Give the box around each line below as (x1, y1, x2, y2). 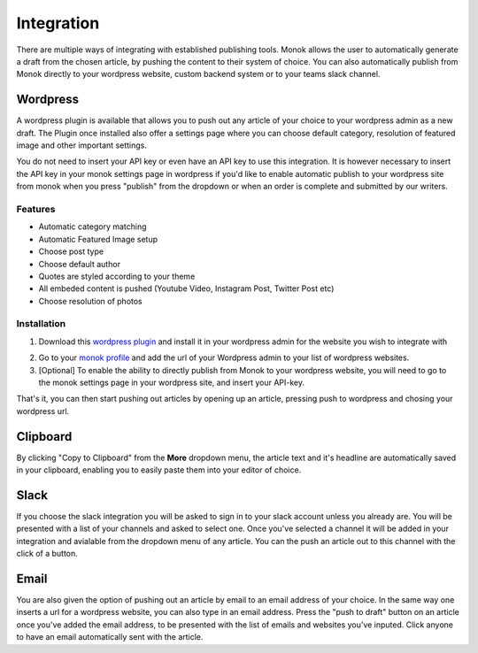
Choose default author (38, 258, 121, 269)
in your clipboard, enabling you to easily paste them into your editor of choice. (16, 465, 302, 475)
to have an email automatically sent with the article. (16, 632, 204, 642)
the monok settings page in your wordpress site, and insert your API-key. (38, 377, 305, 388)
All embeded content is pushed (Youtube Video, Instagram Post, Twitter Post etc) (38, 283, 335, 294)
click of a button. (16, 549, 79, 559)
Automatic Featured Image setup (38, 234, 158, 244)
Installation (16, 318, 66, 330)
